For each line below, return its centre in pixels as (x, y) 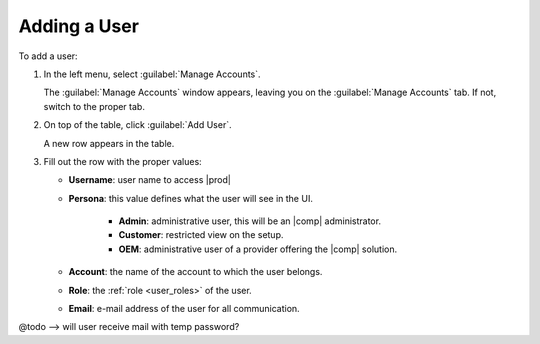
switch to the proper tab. (94, 106)
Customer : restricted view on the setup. (201, 235)
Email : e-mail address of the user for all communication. (184, 309)
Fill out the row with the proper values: (122, 161)
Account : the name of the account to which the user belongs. (195, 272)
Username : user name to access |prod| (150, 180)
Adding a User (79, 26)
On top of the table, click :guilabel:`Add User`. (137, 125)
